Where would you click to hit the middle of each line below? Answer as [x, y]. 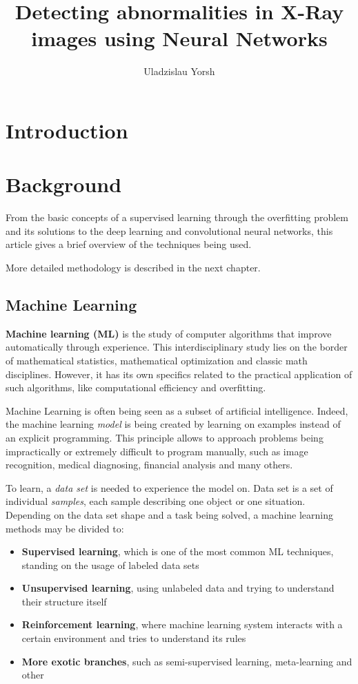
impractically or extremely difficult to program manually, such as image [157, 451]
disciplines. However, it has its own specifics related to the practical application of [179, 374]
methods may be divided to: [65, 528]
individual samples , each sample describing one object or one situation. [156, 501]
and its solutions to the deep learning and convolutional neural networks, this [169, 230]
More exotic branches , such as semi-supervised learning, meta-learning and [187, 661]
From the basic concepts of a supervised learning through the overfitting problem [177, 217]
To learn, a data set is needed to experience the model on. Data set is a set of [169, 487]
